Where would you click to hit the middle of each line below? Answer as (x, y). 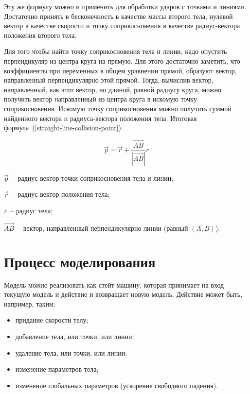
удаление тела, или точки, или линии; (71, 352)
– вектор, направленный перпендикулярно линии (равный (103, 228)
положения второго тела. (40, 35)
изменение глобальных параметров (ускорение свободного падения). (116, 385)
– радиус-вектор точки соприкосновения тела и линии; (93, 178)
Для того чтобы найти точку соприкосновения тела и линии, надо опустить (116, 51)
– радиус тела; (32, 211)
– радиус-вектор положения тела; (61, 194)
